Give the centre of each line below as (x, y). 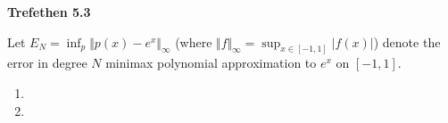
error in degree (47, 63)
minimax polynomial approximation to (211, 63)
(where (194, 41)
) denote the (407, 41)
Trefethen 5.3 (49, 12)
